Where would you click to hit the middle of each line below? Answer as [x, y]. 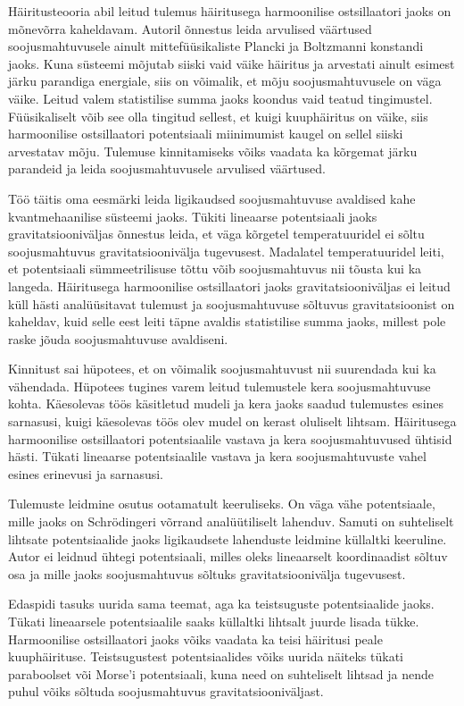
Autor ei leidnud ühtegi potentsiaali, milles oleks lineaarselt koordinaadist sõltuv [228, 556]
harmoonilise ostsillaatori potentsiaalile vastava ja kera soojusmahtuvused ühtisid [230, 438]
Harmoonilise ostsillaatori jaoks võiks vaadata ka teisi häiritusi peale [195, 639]
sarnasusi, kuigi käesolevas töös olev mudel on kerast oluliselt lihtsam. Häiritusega [232, 421]
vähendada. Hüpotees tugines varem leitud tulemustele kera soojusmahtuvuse [220, 386]
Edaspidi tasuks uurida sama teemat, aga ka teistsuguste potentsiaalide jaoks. [221, 604]
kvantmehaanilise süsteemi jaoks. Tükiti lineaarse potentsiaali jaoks [193, 216]
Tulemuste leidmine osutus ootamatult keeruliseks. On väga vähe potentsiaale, [222, 504]
